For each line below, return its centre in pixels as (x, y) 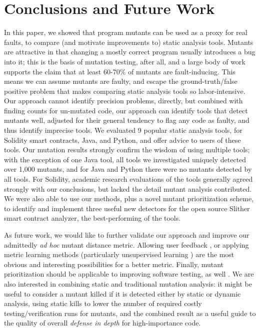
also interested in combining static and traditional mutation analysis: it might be (128, 283)
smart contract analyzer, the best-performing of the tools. (92, 218)
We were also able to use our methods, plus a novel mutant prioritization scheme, (129, 198)
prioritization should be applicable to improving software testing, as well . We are (129, 274)
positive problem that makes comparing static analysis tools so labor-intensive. (125, 91)
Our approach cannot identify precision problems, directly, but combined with (123, 101)
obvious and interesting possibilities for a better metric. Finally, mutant (114, 264)
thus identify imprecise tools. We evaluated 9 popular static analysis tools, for (123, 130)
